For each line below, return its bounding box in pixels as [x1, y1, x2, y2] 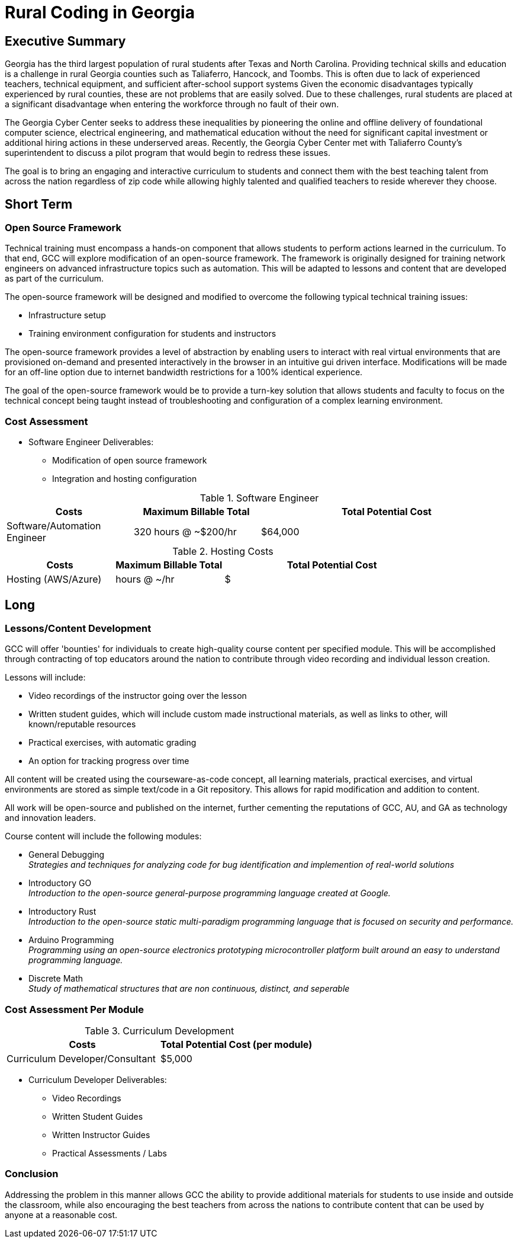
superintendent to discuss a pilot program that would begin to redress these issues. [5, 148, 330, 158]
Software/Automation [7, 520, 101, 532]
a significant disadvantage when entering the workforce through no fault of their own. [5, 99, 339, 110]
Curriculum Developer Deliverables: [28, 1075, 167, 1085]
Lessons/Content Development [5, 622, 152, 634]
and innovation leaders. [5, 813, 96, 823]
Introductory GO [28, 878, 92, 889]
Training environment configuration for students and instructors [28, 328, 276, 339]
